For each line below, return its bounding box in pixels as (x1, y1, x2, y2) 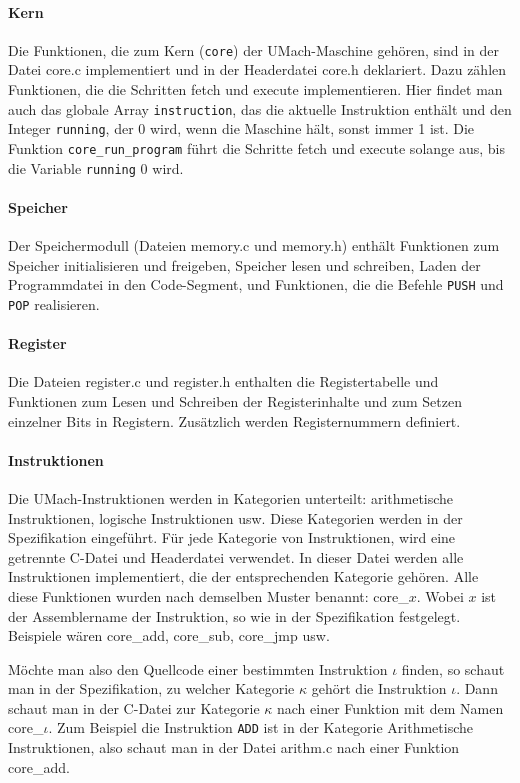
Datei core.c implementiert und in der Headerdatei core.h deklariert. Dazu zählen (8, 59, 507, 80)
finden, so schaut (401, 658, 505, 679)
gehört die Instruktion (311, 678, 447, 699)
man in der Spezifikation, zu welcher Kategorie (8, 678, 295, 699)
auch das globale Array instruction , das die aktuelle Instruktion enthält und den (8, 98, 512, 119)
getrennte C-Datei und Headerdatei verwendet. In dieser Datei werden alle (8, 546, 464, 567)
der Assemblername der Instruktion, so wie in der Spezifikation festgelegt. (8, 605, 461, 626)
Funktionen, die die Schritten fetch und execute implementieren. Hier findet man (8, 79, 503, 100)
